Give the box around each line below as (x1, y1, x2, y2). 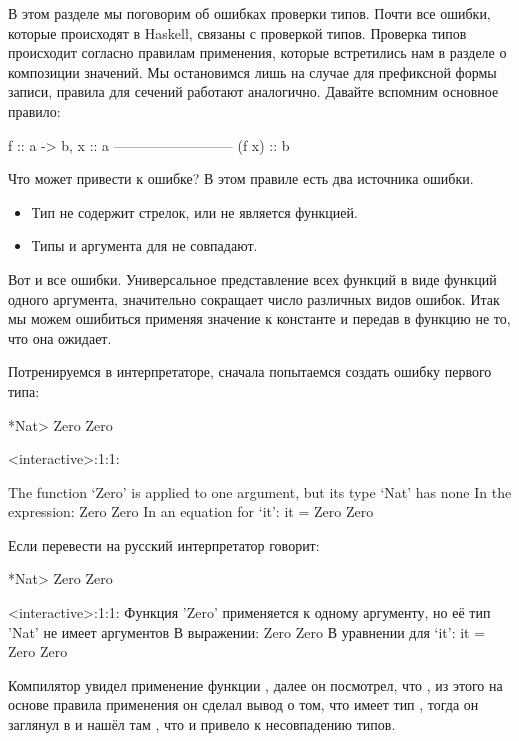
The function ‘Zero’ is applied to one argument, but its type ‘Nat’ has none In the (8, 481, 512, 502)
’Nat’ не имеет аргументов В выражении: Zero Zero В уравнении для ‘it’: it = (8, 621, 486, 642)
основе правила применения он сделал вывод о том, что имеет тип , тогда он (8, 694, 479, 715)
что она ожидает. (8, 327, 112, 348)
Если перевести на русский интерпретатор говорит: (8, 534, 320, 555)
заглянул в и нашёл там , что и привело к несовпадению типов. (8, 714, 396, 735)
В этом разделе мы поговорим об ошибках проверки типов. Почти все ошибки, (8, 3, 491, 23)
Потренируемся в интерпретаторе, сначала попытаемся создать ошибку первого (8, 361, 492, 382)
